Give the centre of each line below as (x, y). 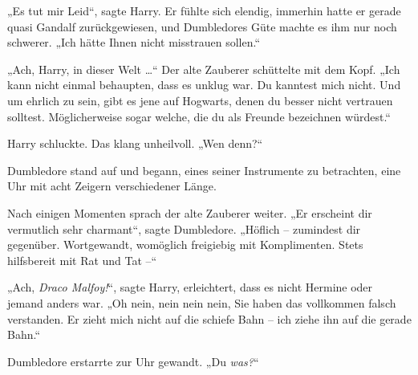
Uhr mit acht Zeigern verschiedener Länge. (112, 186)
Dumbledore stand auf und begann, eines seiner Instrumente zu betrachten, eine (204, 170)
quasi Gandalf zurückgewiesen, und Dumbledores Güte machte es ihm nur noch (202, 26)
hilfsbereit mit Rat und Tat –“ (82, 260)
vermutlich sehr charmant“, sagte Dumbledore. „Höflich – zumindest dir (184, 228)
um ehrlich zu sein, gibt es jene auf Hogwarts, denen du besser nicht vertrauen (200, 100)
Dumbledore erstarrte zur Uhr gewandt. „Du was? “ (133, 361)
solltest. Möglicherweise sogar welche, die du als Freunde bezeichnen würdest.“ (199, 116)
